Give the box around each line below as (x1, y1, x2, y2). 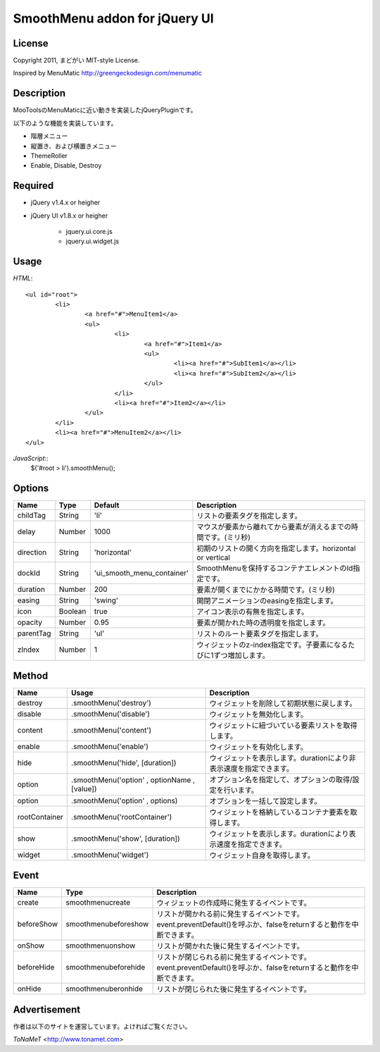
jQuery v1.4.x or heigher (30, 198, 101, 207)
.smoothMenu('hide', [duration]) (71, 757, 177, 767)
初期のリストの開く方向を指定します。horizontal (196, 543, 356, 553)
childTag (17, 511, 46, 521)
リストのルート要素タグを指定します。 (196, 629, 323, 639)
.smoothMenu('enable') (71, 741, 149, 751)
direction (17, 547, 47, 557)
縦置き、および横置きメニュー (30, 142, 118, 150)
